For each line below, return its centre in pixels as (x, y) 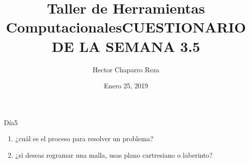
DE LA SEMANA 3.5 (126, 46)
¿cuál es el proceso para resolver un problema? (84, 139)
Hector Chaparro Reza (126, 69)
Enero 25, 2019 (126, 86)
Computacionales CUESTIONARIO (126, 27)
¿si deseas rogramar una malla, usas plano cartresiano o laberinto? (114, 155)
